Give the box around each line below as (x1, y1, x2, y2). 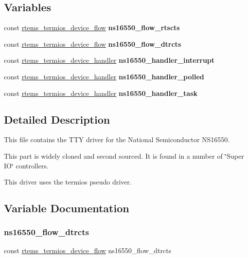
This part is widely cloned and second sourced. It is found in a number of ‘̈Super (4, 150, 244, 161)
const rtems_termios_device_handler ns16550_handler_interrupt (4, 55, 215, 65)
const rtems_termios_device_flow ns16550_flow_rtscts (4, 22, 180, 33)
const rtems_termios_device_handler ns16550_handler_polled (4, 71, 204, 81)
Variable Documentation (4, 201, 129, 216)
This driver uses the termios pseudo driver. (4, 177, 132, 187)
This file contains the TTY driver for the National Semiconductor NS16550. (4, 134, 230, 145)
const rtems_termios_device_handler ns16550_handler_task (4, 88, 197, 98)
